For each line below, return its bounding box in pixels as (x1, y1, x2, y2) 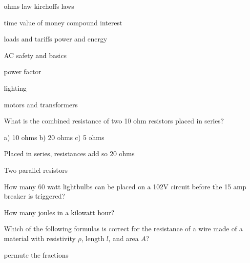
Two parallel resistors (4, 164, 68, 175)
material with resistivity (4, 233, 76, 243)
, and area (108, 233, 139, 243)
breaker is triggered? (4, 191, 65, 201)
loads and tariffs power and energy (4, 34, 107, 44)
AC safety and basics (4, 50, 67, 60)
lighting (4, 82, 27, 93)
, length (81, 233, 104, 243)
